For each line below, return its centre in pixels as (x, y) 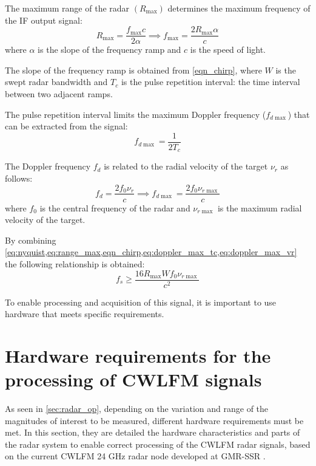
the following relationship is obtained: (75, 263)
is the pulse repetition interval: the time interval (210, 82)
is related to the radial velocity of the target (186, 166)
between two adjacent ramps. (59, 94)
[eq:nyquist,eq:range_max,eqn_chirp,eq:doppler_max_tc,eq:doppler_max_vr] (151, 252)
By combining (31, 240)
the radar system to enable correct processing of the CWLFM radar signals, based (158, 444)
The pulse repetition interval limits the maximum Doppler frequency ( (136, 114)
